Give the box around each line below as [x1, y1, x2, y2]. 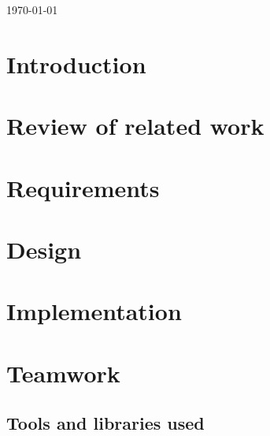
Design [6, 233, 82, 265]
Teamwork [6, 356, 120, 389]
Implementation [6, 295, 182, 327]
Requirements [6, 171, 160, 203]
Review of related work [6, 110, 264, 142]
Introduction [6, 47, 146, 80]
